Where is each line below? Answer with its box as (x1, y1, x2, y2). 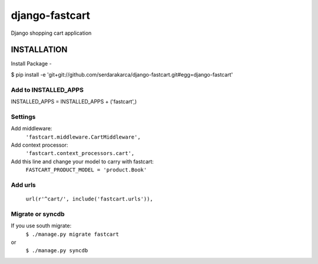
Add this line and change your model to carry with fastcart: (11, 158, 154, 165)
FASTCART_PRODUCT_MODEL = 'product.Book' (25, 167, 147, 173)
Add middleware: (11, 125, 52, 132)
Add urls (11, 180, 37, 189)
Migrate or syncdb (11, 210, 65, 218)
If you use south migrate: (11, 222, 72, 229)
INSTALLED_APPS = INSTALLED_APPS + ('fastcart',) (11, 98, 137, 105)
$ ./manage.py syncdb (25, 247, 88, 254)
